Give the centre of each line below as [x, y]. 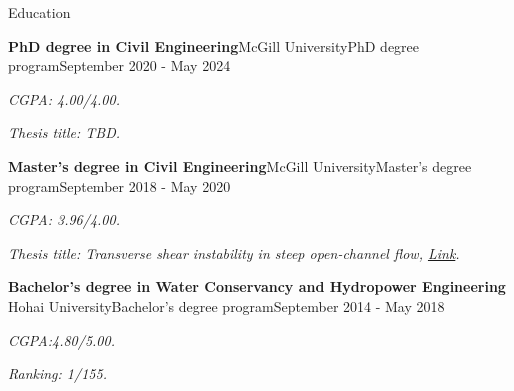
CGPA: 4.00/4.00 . [64, 98]
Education [39, 12]
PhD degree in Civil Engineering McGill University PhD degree [214, 45]
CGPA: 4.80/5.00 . [61, 339]
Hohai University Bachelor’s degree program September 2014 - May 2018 [226, 305]
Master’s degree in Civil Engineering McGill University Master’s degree [240, 165]
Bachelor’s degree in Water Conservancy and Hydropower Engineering [257, 286]
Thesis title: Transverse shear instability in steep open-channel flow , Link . [234, 252]
